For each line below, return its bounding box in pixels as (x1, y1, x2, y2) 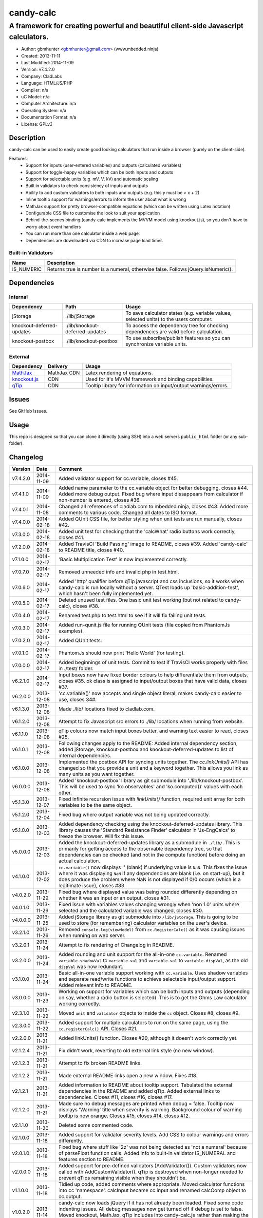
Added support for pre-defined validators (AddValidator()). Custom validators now (58, 1162, 247, 1169)
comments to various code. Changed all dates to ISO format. (58, 509, 197, 516)
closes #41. (58, 534, 85, 541)
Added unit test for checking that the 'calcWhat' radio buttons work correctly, (58, 528, 236, 534)
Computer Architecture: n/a (21, 100, 76, 107)
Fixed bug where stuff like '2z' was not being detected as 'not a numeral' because (58, 1143, 247, 1150)
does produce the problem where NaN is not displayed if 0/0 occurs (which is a (58, 876, 241, 883)
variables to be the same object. (58, 801, 132, 808)
